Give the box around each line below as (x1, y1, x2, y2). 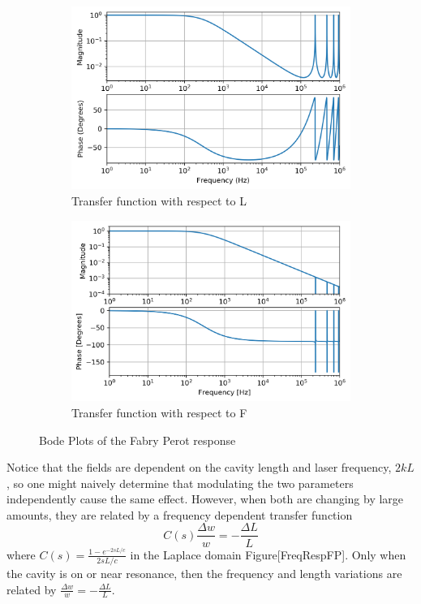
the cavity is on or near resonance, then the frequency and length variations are (6, 564, 402, 581)
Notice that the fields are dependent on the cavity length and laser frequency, (6, 459, 392, 476)
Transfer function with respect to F (71, 403, 247, 421)
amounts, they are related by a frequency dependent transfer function (6, 506, 353, 523)
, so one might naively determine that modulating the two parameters (6, 474, 354, 491)
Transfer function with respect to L (71, 192, 247, 209)
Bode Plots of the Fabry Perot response (39, 431, 236, 448)
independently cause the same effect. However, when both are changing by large (6, 490, 404, 507)
